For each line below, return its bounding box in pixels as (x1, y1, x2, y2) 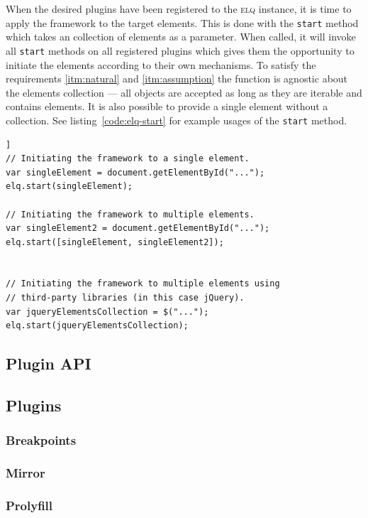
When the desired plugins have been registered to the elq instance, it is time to (6, 1, 352, 16)
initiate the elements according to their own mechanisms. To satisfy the (6, 57, 316, 72)
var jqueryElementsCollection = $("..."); (6, 306, 209, 317)
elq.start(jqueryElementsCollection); (6, 320, 189, 331)
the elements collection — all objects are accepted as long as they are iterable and (6, 85, 362, 99)
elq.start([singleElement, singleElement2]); (6, 237, 224, 247)
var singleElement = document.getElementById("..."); (6, 167, 265, 178)
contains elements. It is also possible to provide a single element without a (6, 99, 328, 114)
